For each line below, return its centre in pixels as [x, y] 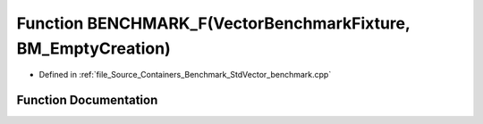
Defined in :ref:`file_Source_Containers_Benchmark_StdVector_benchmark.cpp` [185, 75]
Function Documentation [87, 100]
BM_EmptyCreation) [93, 48]
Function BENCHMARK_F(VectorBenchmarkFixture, [213, 23]
